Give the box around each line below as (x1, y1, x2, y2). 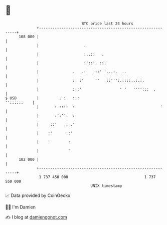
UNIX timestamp (90, 183, 122, 188)
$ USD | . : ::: (5, 95, 80, 101)
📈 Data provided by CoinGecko (5, 192, 71, 198)
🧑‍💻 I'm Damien (5, 204, 36, 210)
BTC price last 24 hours (81, 21, 134, 26)
